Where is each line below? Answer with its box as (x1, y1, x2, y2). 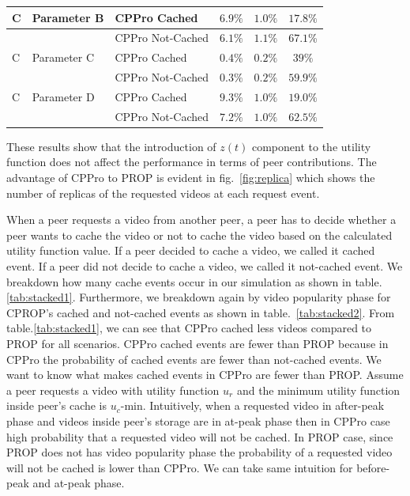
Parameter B (32, 9, 104, 25)
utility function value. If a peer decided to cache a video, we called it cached (6, 242, 375, 259)
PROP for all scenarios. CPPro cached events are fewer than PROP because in (6, 335, 389, 351)
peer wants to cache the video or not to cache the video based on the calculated (6, 226, 393, 243)
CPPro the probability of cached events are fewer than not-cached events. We (6, 350, 382, 367)
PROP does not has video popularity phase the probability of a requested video (6, 444, 393, 460)
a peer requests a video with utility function (6, 381, 220, 398)
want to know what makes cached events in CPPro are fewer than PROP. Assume (6, 366, 404, 383)
